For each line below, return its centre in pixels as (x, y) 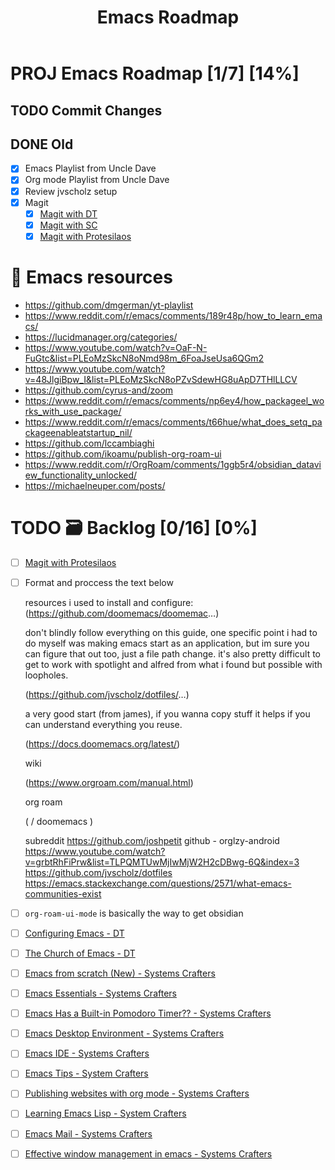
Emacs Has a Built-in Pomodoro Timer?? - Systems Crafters (148, 1013)
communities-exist (63, 893)
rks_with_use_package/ (73, 411)
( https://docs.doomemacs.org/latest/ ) (102, 743)
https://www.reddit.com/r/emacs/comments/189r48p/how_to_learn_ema (173, 315)
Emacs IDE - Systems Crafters (87, 1053)
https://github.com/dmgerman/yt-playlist (109, 305)
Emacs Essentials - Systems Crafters (100, 993)
